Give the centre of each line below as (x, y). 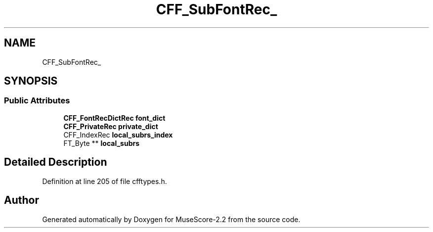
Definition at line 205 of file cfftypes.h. (105, 181)
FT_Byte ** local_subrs (102, 143)
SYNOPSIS (31, 81)
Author (22, 200)
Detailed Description (56, 162)
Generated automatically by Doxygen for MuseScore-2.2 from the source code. (171, 219)
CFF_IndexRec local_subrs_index (118, 135)
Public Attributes (37, 101)
